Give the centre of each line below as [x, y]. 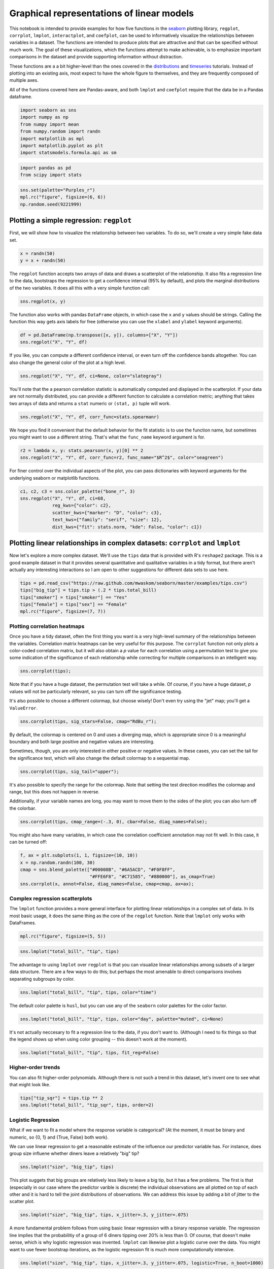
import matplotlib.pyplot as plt [62, 145]
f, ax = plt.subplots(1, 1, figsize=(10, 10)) [79, 856]
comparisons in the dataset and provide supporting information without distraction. [96, 57]
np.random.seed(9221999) [51, 204]
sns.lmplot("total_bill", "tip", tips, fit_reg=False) [90, 1053]
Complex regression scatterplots [51, 898]
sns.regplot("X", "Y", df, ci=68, [63, 498]
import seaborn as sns [48, 110]
